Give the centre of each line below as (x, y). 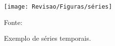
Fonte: (13, 22)
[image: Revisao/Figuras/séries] (58, 7)
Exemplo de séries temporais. (48, 38)
